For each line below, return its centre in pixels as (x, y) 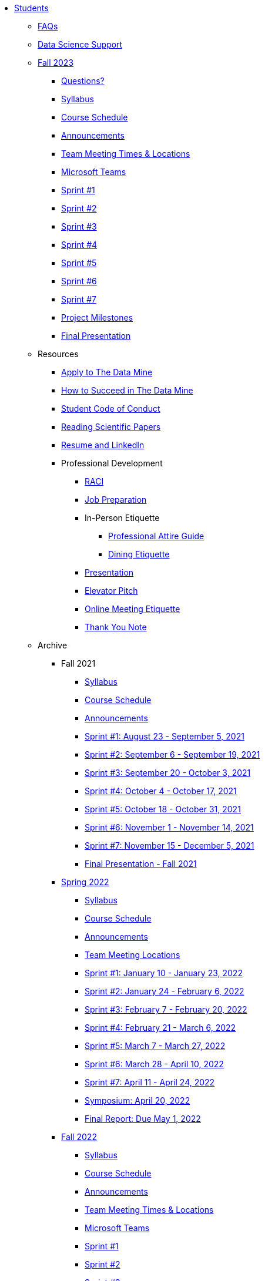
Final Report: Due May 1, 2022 (143, 1119)
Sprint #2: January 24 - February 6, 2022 (165, 991)
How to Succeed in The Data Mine (127, 390)
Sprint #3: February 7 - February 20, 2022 (166, 1009)
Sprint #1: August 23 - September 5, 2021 (165, 736)
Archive (53, 645)
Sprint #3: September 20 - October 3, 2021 (168, 773)
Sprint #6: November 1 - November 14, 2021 (169, 827)
